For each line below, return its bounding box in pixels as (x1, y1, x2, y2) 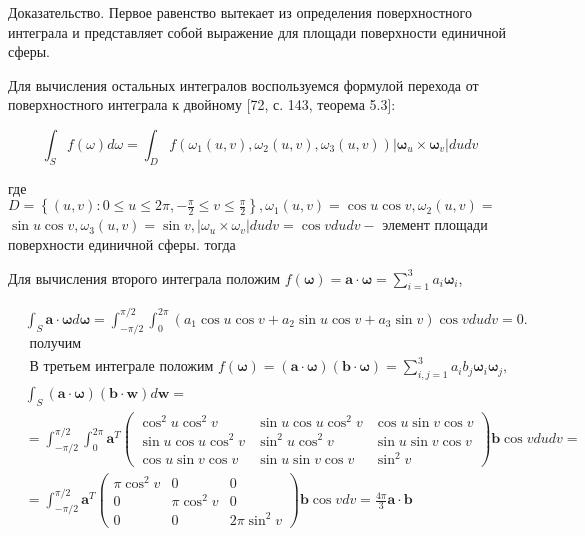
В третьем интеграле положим (29, 360, 214, 375)
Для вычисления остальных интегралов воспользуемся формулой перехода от (8, 74, 479, 95)
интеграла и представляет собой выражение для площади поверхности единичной (8, 21, 507, 42)
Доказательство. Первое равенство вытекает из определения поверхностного (8, 2, 472, 22)
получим (29, 336, 82, 351)
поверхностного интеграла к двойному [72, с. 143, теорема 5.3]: (8, 94, 396, 115)
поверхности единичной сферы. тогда (8, 233, 236, 254)
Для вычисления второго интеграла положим (8, 267, 281, 288)
